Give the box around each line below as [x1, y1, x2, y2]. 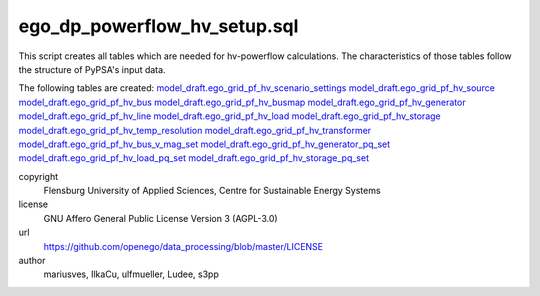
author [18, 255, 46, 267]
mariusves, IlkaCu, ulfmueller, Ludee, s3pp [43, 268, 219, 280]
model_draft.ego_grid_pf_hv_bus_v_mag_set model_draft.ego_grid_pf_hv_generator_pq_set [18, 138, 391, 150]
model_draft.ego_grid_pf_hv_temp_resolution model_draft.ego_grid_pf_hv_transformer [18, 124, 372, 136]
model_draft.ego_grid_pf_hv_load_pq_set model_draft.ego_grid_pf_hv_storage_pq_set [18, 152, 370, 164]
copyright [18, 170, 59, 182]
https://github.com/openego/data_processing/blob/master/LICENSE [43, 240, 324, 252]
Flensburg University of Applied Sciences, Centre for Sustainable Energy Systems [43, 185, 381, 197]
